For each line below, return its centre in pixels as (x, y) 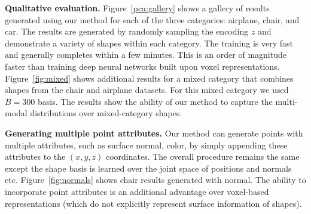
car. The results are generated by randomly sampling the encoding (127, 31)
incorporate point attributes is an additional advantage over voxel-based (137, 191)
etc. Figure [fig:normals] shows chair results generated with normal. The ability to (155, 180)
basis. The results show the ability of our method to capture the (155, 101)
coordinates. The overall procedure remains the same (202, 156)
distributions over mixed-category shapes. (106, 113)
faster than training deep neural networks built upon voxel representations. (142, 66)
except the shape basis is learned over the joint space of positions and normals (148, 168)
